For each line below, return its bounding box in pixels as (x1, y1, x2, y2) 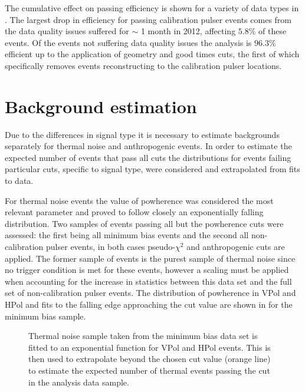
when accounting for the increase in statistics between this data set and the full (5, 275, 292, 287)
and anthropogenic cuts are (186, 241, 285, 253)
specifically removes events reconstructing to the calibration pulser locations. (5, 59, 282, 71)
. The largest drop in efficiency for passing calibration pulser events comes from (5, 13, 291, 25)
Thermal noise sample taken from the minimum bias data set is (28, 330, 258, 342)
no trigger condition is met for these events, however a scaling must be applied (5, 263, 289, 276)
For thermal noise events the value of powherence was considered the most (5, 194, 274, 206)
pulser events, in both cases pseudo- (46, 241, 176, 253)
